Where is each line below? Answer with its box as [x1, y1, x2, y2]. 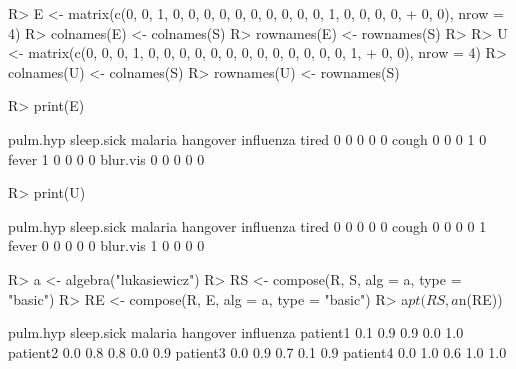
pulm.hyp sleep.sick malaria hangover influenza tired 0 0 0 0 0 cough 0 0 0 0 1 [8, 215, 487, 236]
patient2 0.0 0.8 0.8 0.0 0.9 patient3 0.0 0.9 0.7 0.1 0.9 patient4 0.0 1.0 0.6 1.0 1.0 [8, 341, 507, 362]
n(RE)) [458, 288, 503, 309]
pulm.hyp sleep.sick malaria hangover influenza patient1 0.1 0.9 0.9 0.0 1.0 [8, 322, 464, 343]
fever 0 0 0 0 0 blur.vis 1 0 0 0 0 [8, 235, 205, 256]
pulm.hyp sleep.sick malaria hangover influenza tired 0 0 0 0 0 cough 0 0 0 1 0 [8, 128, 487, 149]
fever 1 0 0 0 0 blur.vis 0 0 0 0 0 [8, 148, 205, 169]
